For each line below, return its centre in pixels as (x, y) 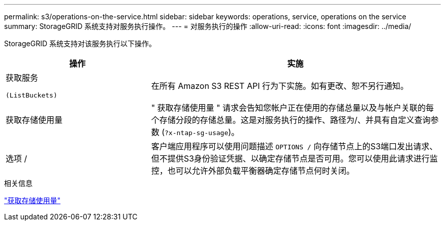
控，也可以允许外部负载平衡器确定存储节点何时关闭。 (253, 171)
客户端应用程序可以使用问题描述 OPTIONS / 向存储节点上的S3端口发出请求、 (294, 146)
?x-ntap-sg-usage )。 (202, 132)
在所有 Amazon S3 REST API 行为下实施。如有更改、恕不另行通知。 (280, 86)
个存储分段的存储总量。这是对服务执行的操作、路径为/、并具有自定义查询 (291, 120)
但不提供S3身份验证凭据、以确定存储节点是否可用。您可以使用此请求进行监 (294, 158)
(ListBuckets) (31, 95)
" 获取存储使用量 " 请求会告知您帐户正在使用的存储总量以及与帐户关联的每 (293, 108)
